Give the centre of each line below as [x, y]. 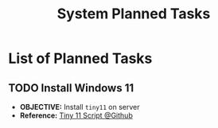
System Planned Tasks [134, 14]
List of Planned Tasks [80, 58]
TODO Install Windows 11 [71, 88]
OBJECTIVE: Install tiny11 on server [80, 107]
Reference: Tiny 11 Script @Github [76, 115]
